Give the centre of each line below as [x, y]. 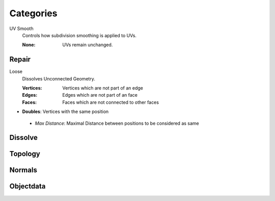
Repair [20, 59]
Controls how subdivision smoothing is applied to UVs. [79, 35]
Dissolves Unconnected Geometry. [59, 78]
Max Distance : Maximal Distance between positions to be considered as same [117, 123]
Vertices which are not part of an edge [103, 88]
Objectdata [28, 186]
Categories [33, 13]
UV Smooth [21, 28]
